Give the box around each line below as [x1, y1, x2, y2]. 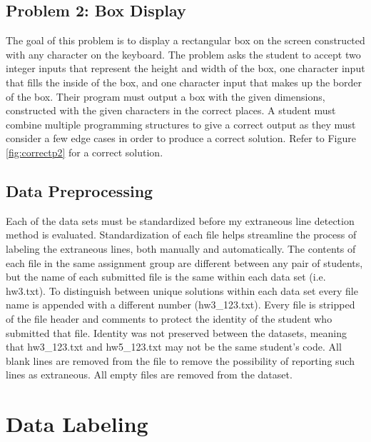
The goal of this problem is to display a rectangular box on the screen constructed [6, 33, 365, 48]
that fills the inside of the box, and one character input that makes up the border [6, 74, 362, 89]
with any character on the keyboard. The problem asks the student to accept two [6, 46, 361, 61]
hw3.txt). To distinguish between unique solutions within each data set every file [6, 283, 358, 298]
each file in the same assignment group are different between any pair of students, [6, 255, 363, 270]
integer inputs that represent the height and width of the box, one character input [6, 61, 365, 76]
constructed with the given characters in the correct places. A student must [6, 103, 336, 118]
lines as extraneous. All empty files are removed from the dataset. [6, 367, 293, 382]
